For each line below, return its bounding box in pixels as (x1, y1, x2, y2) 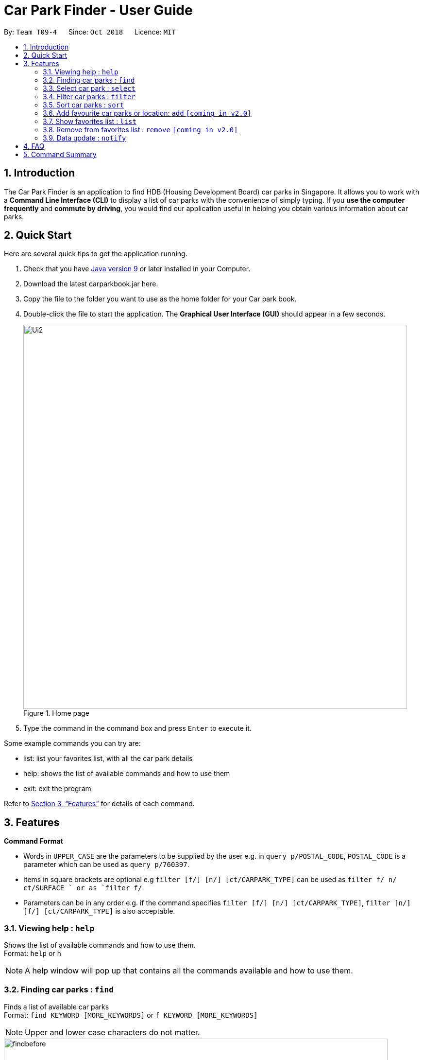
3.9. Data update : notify (43, 133, 126, 142)
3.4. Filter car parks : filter (43, 92, 135, 101)
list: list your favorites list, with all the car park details (23, 754, 193, 763)
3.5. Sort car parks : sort (43, 100, 124, 109)
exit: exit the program (23, 784, 91, 793)
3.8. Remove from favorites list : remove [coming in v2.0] (43, 125, 238, 134)
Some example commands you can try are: (4, 739, 141, 748)
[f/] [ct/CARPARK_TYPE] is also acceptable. (23, 907, 175, 916)
